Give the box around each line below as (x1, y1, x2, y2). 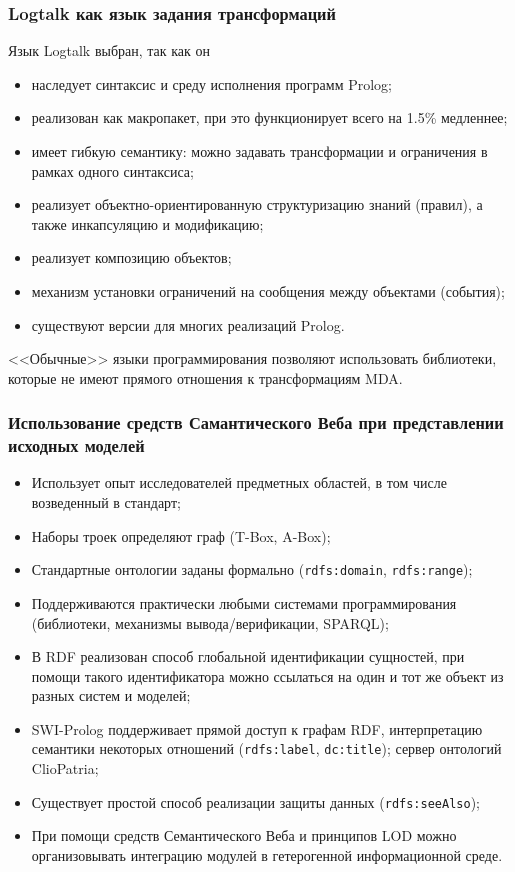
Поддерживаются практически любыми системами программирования (31, 592, 457, 613)
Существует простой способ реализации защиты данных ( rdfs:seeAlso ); (31, 791, 480, 812)
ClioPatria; (31, 758, 99, 779)
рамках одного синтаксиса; (31, 160, 194, 181)
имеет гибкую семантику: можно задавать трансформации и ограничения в (31, 141, 488, 161)
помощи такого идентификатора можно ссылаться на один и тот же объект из (31, 665, 504, 686)
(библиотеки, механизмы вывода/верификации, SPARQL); (31, 612, 389, 633)
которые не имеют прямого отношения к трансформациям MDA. (8, 367, 403, 388)
